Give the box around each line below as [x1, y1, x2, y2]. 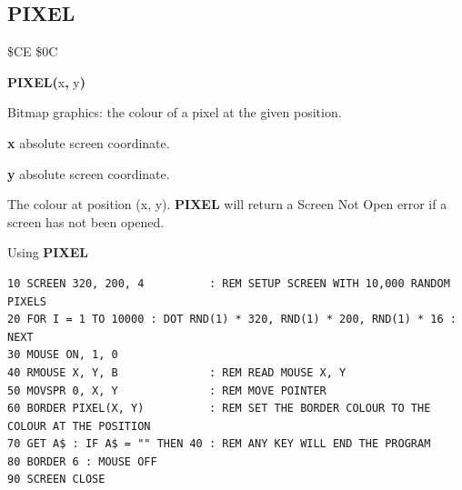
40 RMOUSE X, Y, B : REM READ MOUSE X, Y [7, 365, 346, 379]
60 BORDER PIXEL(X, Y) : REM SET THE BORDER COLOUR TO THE [7, 402, 431, 415]
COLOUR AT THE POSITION [7, 419, 151, 433]
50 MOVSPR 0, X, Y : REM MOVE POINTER [7, 384, 326, 397]
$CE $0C [7, 42, 58, 61]
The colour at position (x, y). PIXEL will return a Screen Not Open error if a [7, 195, 447, 214]
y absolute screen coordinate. [7, 164, 170, 183]
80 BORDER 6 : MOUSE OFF [7, 455, 157, 468]
